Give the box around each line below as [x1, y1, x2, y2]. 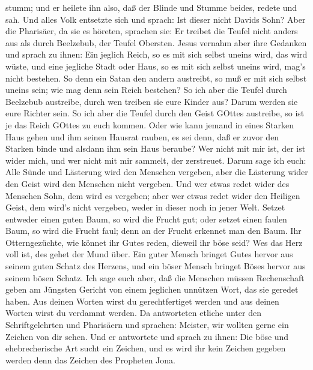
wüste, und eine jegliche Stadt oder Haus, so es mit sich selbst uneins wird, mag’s [5, 59, 306, 72]
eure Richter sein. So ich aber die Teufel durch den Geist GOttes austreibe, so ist [5, 107, 305, 119]
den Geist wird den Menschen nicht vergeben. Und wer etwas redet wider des [5, 177, 290, 189]
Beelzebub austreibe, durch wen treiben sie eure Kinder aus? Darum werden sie [5, 95, 298, 107]
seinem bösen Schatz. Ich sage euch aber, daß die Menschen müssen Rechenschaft [5, 271, 305, 284]
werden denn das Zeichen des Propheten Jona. [5, 353, 175, 366]
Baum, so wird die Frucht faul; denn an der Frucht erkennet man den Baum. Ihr [5, 224, 302, 237]
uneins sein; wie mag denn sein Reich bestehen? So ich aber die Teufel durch [5, 83, 287, 96]
